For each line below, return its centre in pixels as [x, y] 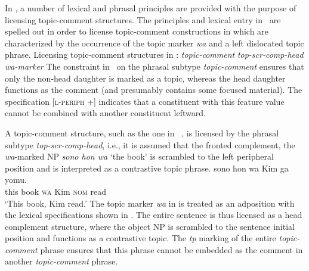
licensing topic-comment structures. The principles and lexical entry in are [143, 19]
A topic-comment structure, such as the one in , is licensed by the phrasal [142, 133]
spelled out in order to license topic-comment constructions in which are [137, 31]
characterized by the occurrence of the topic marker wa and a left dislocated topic [154, 43]
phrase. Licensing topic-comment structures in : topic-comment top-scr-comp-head [154, 54]
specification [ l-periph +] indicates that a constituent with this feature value [145, 101]
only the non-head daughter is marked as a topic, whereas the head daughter [145, 78]
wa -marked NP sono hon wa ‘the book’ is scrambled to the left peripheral [139, 156]
